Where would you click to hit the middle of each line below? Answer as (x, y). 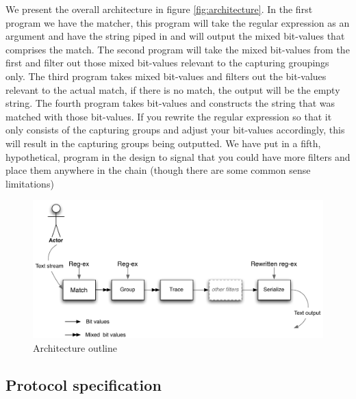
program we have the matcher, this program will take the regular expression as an (178, 22)
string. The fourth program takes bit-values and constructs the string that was (170, 103)
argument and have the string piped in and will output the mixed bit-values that (175, 36)
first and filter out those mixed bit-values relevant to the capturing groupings (167, 63)
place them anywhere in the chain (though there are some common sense (158, 170)
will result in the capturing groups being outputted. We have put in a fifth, (163, 143)
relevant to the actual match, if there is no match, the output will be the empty (173, 89)
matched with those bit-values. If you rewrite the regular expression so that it (169, 116)
